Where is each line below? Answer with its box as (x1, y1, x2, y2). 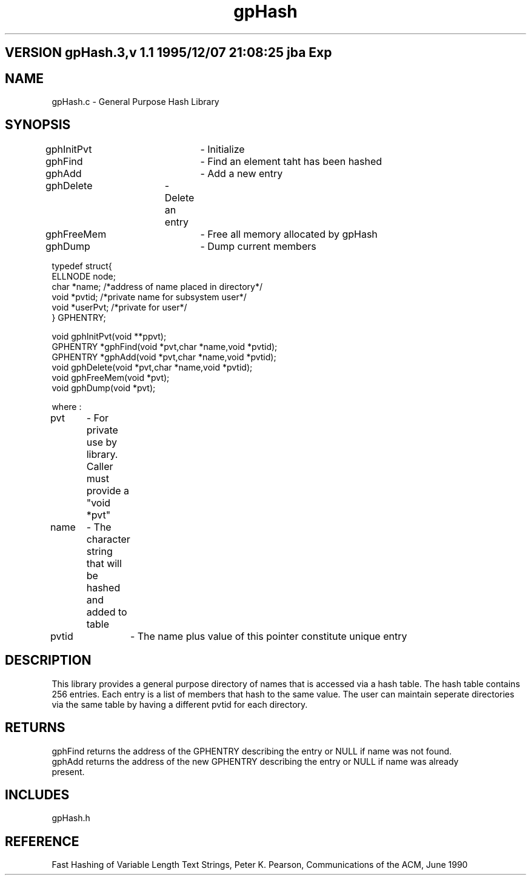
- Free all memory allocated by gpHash (200, 227, 378, 240)
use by (86, 435, 117, 448)
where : (52, 401, 82, 412)
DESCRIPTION (5, 653, 92, 668)
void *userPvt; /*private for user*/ (52, 301, 187, 312)
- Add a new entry (200, 167, 283, 180)
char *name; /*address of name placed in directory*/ (52, 281, 262, 292)
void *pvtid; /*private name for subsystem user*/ (52, 291, 247, 302)
